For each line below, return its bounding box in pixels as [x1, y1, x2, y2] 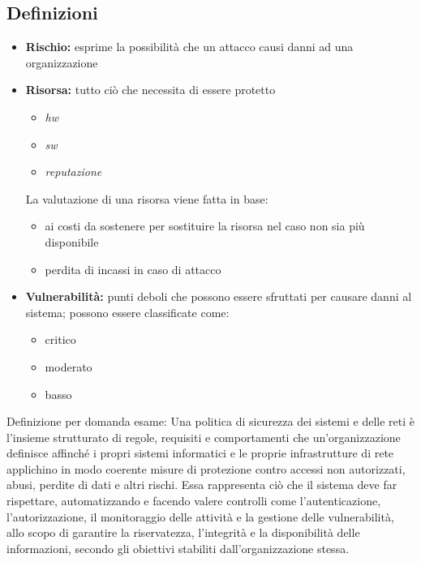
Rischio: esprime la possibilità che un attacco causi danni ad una [25, 38, 354, 55]
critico [45, 331, 76, 348]
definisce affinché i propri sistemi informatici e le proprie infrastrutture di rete [6, 444, 394, 461]
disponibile [45, 233, 99, 250]
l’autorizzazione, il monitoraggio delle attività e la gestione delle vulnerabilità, [6, 508, 394, 525]
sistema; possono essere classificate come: [25, 303, 230, 320]
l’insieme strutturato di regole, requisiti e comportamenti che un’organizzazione [6, 428, 401, 445]
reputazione [45, 163, 102, 180]
